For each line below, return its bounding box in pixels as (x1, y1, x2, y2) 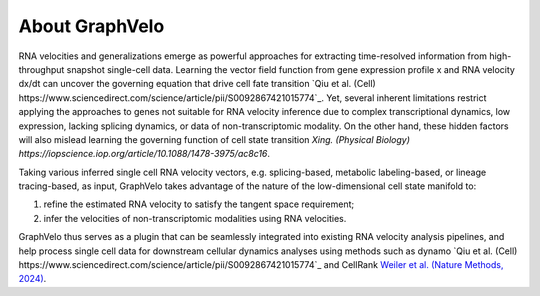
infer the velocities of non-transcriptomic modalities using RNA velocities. (43, 212, 347, 224)
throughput (18, 63, 65, 75)
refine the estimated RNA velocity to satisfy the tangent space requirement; (43, 198, 355, 210)
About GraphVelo (18, 15, 165, 37)
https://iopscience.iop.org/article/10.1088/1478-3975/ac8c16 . (18, 148, 270, 160)
